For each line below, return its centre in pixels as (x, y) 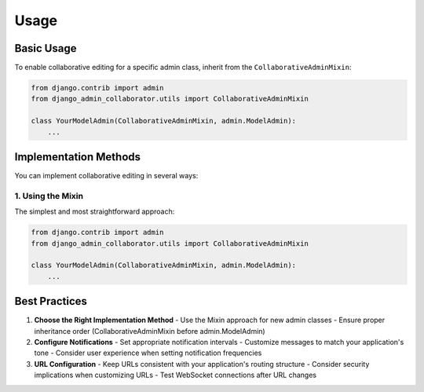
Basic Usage (46, 48)
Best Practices (51, 301)
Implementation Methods (78, 157)
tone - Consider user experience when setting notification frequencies (148, 353)
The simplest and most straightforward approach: (95, 211)
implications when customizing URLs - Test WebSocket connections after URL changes (175, 375)
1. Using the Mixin (49, 196)
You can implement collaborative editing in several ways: (106, 176)
